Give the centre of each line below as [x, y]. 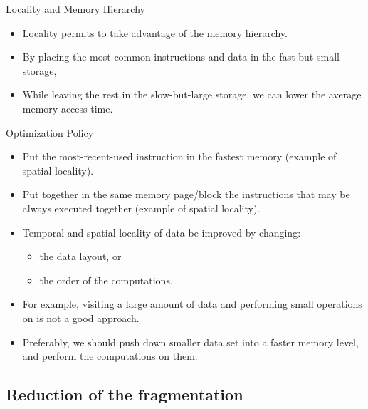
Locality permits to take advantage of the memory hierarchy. [155, 32]
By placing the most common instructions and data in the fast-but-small [181, 57]
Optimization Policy [50, 132]
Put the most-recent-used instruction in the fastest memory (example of [179, 156]
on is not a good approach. [81, 317]
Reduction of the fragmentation [125, 394]
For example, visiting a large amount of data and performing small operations [192, 304]
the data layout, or [80, 256]
